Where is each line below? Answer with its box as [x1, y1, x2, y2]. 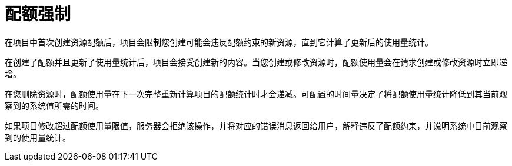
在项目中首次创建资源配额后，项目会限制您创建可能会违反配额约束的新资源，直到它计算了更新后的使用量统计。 [5, 36, 433, 47]
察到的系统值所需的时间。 [5, 100, 104, 111]
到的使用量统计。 [5, 132, 71, 142]
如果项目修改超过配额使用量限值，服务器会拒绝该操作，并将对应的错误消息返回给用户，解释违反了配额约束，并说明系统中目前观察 [5, 120, 507, 131]
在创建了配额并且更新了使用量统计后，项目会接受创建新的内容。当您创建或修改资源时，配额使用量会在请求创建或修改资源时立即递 [5, 57, 507, 67]
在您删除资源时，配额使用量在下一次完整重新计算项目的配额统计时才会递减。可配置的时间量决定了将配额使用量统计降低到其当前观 [5, 88, 507, 99]
